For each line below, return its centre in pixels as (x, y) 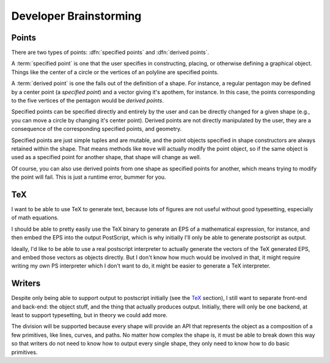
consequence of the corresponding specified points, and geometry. (97, 129)
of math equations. (35, 218)
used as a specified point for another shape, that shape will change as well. (106, 157)
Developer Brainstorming (76, 16)
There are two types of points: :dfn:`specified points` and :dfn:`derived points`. (110, 53)
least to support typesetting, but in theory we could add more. (90, 315)
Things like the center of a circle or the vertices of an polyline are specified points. (115, 72)
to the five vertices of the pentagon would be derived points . (88, 100)
